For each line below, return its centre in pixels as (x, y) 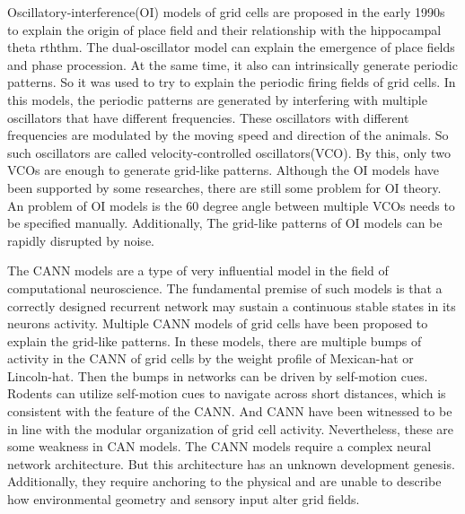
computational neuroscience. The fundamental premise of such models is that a (225, 287)
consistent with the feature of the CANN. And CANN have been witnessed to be (230, 411)
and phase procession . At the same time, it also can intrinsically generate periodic (232, 64)
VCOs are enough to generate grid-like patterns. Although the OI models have (224, 170)
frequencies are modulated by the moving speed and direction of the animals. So (228, 135)
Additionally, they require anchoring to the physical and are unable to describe (224, 481)
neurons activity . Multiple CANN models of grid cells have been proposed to (218, 323)
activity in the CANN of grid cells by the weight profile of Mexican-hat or (211, 358)
